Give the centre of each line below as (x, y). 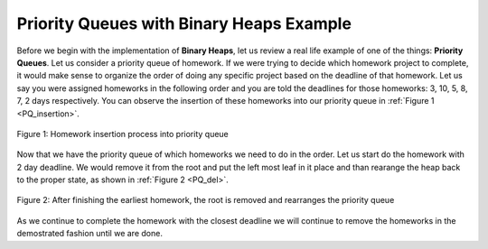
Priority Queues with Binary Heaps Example (184, 23)
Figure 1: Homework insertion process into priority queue (123, 134)
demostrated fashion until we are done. (89, 234)
